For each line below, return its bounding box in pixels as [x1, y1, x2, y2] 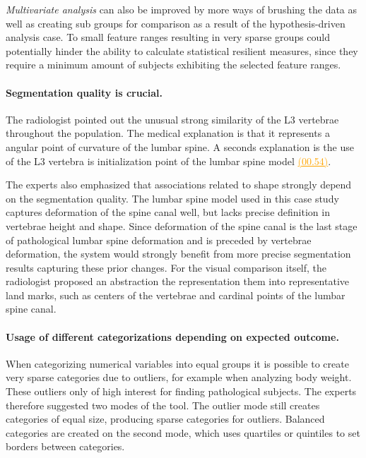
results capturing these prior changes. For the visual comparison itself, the [6, 260, 327, 275]
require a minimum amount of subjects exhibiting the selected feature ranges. [6, 57, 341, 72]
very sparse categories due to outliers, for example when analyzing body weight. [6, 370, 352, 385]
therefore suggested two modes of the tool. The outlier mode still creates [6, 397, 320, 412]
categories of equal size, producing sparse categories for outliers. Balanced [6, 411, 325, 426]
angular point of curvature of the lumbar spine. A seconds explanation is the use [6, 139, 354, 154]
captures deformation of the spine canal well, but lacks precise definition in [6, 205, 330, 219]
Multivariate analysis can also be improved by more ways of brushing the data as [6, 2, 358, 16]
